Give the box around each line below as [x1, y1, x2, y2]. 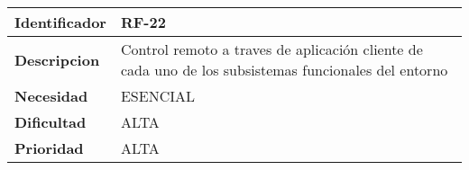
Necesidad [14, 85, 88, 106]
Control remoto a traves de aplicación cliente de [120, 39, 423, 59]
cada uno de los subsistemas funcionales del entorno [120, 59, 448, 80]
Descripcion [14, 49, 100, 70]
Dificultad [14, 112, 87, 132]
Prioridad [14, 138, 84, 158]
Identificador [14, 12, 106, 32]
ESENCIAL [120, 85, 195, 106]
